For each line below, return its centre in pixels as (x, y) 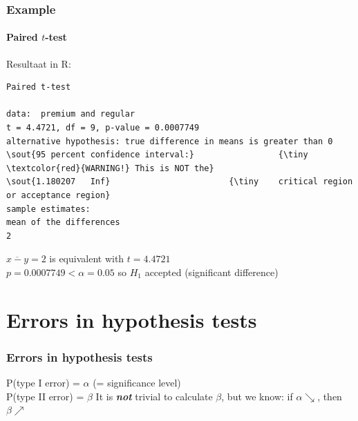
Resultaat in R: (39, 63)
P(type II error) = (45, 396)
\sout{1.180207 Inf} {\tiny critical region (180, 182)
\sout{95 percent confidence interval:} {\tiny (157, 155)
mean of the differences (63, 223)
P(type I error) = (43, 383)
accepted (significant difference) (211, 272)
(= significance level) (137, 383)
